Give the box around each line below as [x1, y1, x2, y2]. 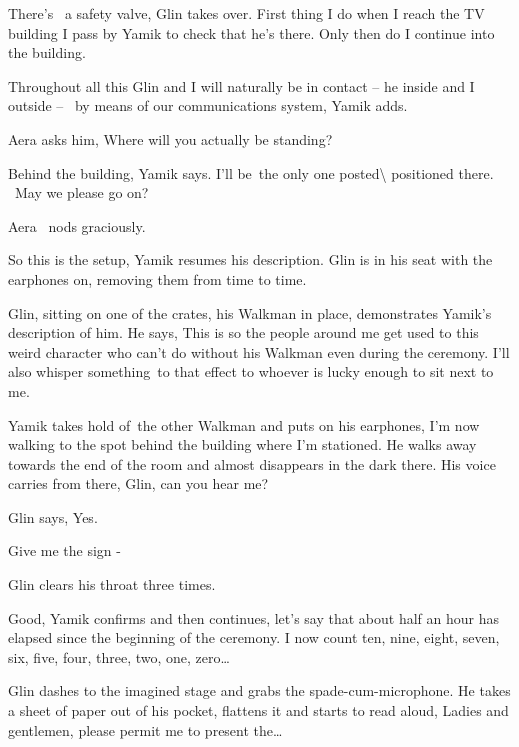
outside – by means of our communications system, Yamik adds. [8, 95, 408, 116]
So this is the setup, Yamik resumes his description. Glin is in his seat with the [8, 249, 493, 270]
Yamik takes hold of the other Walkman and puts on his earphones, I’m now [8, 414, 480, 435]
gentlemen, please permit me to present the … [8, 719, 283, 740]
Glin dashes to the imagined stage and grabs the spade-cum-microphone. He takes [8, 680, 511, 701]
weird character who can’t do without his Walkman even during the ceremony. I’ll [8, 341, 510, 362]
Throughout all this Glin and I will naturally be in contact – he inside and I [8, 75, 475, 96]
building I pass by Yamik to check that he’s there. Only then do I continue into [8, 22, 495, 43]
